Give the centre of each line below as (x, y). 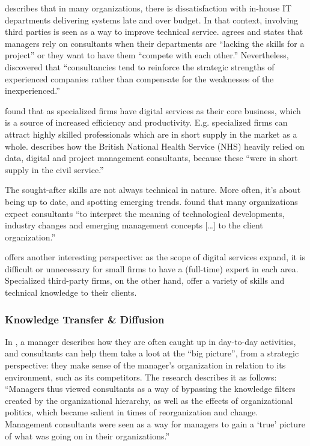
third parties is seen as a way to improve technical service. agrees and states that (154, 32)
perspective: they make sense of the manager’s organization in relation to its (145, 365)
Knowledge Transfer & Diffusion (85, 319)
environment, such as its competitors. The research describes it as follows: (141, 377)
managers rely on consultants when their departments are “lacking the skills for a (155, 43)
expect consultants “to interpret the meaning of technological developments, (145, 213)
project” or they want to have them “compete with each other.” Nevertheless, (147, 55)
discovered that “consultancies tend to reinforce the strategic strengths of (140, 66)
